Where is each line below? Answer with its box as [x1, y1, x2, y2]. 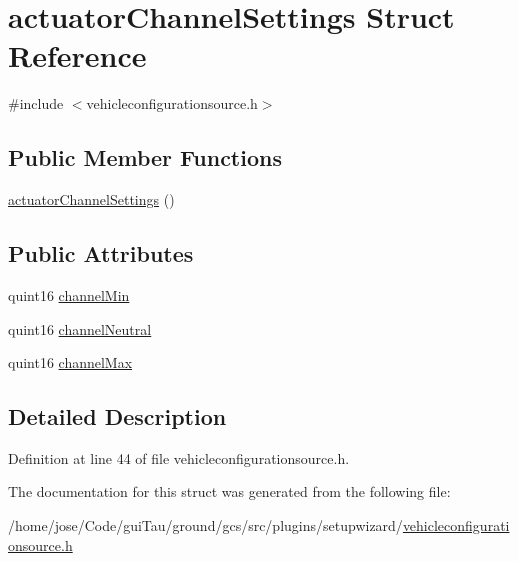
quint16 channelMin [8, 284, 130, 305]
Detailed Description [8, 401, 227, 432]
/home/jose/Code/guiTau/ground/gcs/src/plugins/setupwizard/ [8, 515, 403, 536]
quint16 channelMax [8, 352, 133, 373]
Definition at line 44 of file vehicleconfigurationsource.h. [8, 447, 350, 468]
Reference [8, 35, 147, 76]
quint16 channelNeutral [8, 318, 152, 339]
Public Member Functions [8, 142, 282, 173]
